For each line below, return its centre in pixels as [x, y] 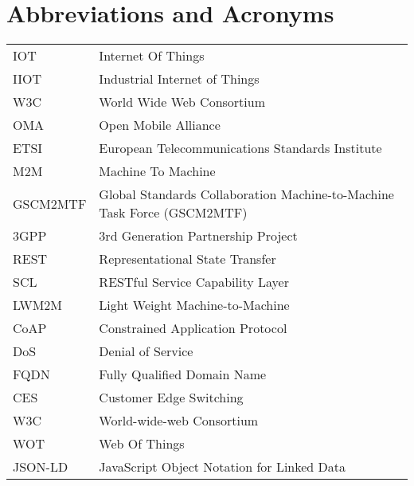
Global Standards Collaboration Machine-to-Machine [246, 194]
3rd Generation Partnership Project [198, 236]
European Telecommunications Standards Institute [240, 148]
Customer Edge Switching [171, 398]
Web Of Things [142, 444]
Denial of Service [146, 351]
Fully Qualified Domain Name [183, 374]
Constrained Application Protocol [193, 328]
